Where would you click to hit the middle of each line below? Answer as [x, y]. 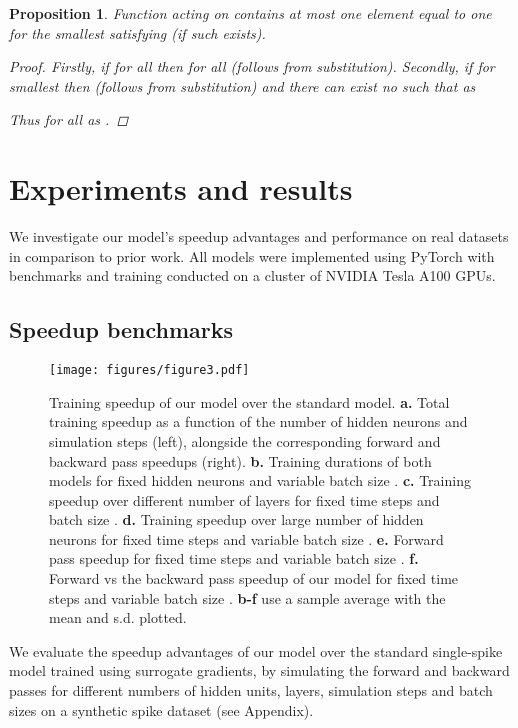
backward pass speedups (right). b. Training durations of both [240, 460]
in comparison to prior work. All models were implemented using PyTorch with [252, 255]
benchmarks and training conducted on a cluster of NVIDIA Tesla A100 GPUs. [252, 275]
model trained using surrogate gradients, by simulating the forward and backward [259, 670]
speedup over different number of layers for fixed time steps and [244, 499]
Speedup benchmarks [121, 329]
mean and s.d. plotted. [118, 617]
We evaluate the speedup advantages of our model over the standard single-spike [256, 650]
